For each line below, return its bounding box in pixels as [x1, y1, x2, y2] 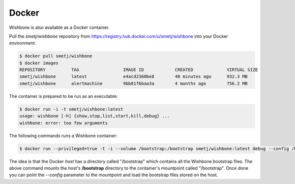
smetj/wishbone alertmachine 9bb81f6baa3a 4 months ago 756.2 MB [19, 81, 248, 86]
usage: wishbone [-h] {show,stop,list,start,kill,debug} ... [19, 113, 170, 119]
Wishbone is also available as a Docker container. [9, 24, 110, 30]
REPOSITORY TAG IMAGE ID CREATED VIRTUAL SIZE [19, 67, 258, 73]
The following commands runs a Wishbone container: [9, 133, 118, 138]
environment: [9, 40, 36, 46]
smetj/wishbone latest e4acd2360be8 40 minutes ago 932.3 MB [19, 74, 248, 79]
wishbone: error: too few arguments [19, 120, 108, 126]
